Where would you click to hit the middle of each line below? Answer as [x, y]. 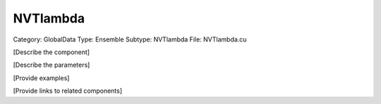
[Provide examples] [41, 78]
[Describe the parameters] [52, 65]
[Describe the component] [52, 52]
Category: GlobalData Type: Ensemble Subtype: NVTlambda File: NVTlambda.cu [130, 39]
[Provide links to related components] [68, 91]
